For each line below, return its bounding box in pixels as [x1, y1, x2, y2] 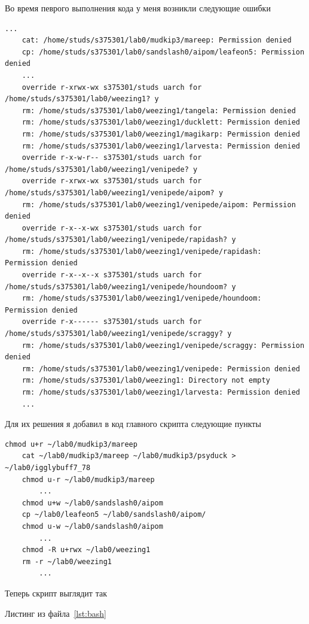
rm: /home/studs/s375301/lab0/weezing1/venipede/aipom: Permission [22, 200, 296, 209]
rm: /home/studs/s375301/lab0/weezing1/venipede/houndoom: [22, 294, 262, 303]
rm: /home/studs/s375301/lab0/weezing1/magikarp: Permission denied [22, 129, 300, 138]
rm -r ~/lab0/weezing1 [22, 557, 112, 566]
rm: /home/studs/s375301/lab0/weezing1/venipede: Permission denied [22, 364, 300, 373]
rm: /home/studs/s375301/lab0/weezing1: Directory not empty [22, 376, 270, 385]
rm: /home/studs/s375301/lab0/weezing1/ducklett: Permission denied [22, 118, 300, 127]
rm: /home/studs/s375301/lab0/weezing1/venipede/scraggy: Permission [22, 341, 305, 350]
